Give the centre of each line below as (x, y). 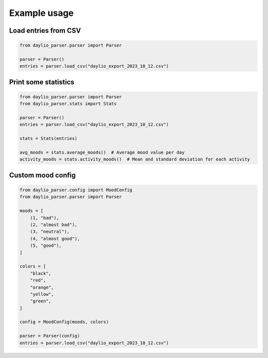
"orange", (42, 287)
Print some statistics (42, 82)
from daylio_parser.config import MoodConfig (76, 190)
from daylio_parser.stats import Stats (68, 104)
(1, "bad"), (45, 218)
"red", (38, 280)
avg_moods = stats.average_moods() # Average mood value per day (102, 152)
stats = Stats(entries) (49, 139)
